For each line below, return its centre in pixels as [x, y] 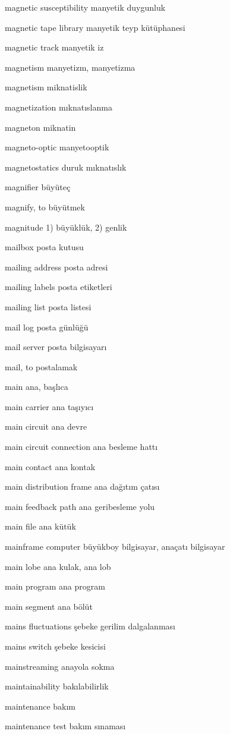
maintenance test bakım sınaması [65, 726]
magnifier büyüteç [38, 187]
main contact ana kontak [50, 466]
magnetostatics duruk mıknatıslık [66, 167]
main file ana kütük [40, 526]
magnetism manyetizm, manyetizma [70, 67]
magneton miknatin [40, 127]
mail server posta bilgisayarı [56, 347]
